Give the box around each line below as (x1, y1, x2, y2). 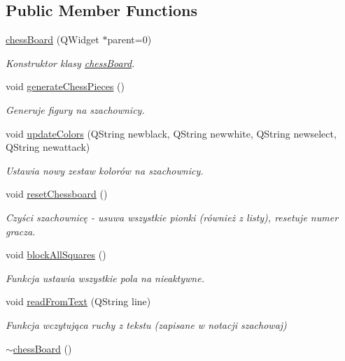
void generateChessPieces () (6, 79, 125, 94)
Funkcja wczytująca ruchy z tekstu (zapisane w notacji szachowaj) (6, 317, 287, 332)
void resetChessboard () (6, 186, 108, 201)
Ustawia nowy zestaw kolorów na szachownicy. (6, 163, 204, 177)
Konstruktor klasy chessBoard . (6, 55, 135, 70)
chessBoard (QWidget (6, 32, 99, 47)
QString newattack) (6, 140, 90, 154)
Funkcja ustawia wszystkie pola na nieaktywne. (6, 270, 204, 285)
